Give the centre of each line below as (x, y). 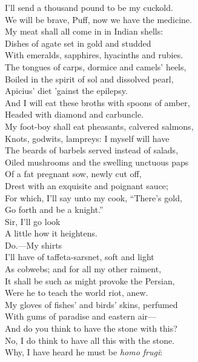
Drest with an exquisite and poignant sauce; (87, 185)
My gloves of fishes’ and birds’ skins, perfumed (91, 304)
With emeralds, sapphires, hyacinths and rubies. (94, 55)
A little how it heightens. (51, 233)
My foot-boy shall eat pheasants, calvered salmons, (99, 126)
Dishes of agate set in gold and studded (78, 43)
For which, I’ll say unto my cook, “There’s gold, (94, 197)
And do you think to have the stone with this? (91, 328)
